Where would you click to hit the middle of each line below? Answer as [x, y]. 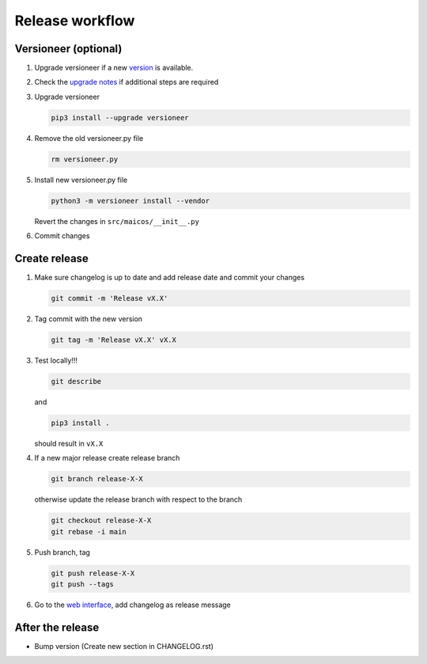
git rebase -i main [89, 531]
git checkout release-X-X [101, 521]
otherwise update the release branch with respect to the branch [138, 499]
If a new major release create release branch [107, 458]
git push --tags [83, 584]
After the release [57, 627]
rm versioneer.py [85, 159]
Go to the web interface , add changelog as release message [132, 605]
